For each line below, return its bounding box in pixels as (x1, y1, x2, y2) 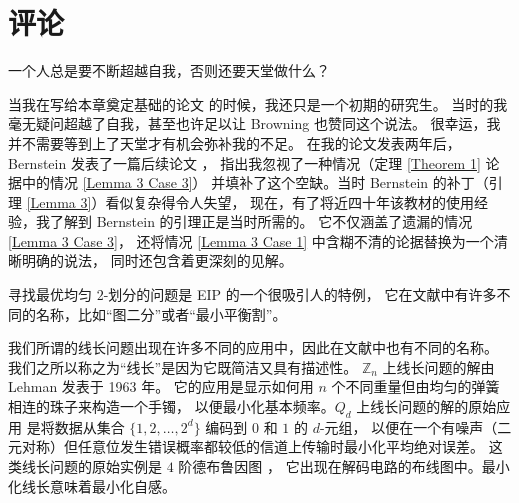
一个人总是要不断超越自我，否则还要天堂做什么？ (8, 60, 330, 81)
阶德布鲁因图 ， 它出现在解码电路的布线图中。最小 (178, 456, 510, 477)
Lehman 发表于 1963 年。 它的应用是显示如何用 (8, 376, 314, 397)
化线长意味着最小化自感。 (8, 475, 176, 496)
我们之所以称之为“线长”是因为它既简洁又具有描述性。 (8, 356, 358, 377)
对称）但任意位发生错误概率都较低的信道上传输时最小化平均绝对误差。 (21, 436, 484, 457)
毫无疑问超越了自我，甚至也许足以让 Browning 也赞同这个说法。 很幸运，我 (8, 113, 501, 134)
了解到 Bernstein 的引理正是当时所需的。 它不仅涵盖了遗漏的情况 (49, 211, 473, 232)
